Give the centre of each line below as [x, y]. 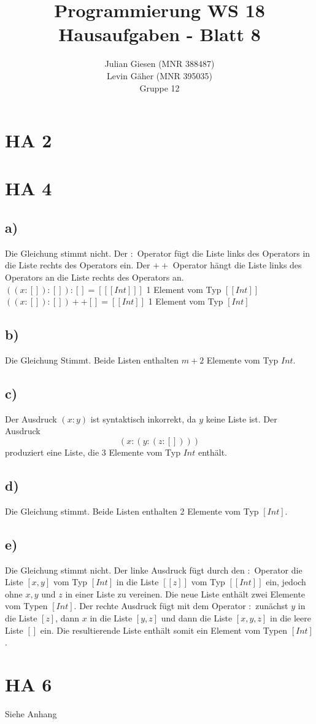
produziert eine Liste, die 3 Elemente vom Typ [93, 452]
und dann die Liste [197, 617]
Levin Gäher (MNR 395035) [160, 75]
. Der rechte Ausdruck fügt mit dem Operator [160, 606]
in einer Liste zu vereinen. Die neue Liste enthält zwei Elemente [185, 594]
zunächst [272, 606]
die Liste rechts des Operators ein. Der [78, 265]
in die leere [291, 617]
